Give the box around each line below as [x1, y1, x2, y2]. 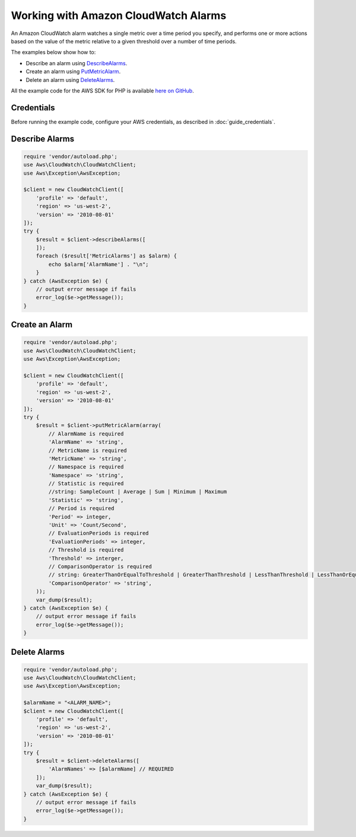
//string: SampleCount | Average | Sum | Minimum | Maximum [48, 488, 227, 495]
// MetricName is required [48, 447, 127, 454]
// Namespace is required [48, 463, 124, 470]
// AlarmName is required [48, 430, 124, 437]
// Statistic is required [48, 480, 124, 487]
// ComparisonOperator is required [48, 563, 152, 569]
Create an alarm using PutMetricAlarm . [26, 68, 121, 75]
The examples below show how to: [11, 49, 96, 56]
